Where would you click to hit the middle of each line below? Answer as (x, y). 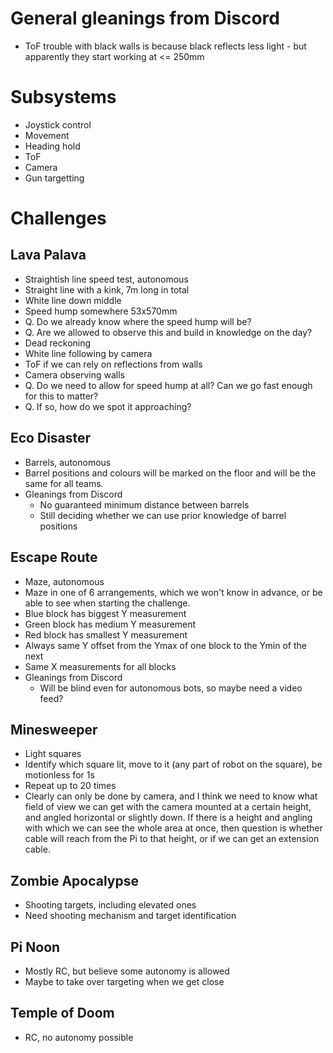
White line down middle (73, 300)
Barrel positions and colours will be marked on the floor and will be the (170, 473)
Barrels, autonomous (68, 462)
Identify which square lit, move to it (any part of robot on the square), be (173, 764)
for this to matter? (61, 396)
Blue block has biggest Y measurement (105, 613)
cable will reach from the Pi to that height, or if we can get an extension (172, 839)
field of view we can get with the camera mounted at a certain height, (168, 807)
